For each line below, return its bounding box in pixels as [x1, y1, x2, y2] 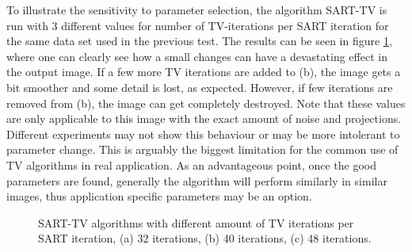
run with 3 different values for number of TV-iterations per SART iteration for [6, 17, 389, 33]
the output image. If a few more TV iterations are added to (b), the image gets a [6, 63, 401, 80]
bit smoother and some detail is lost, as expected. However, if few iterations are [6, 78, 393, 95]
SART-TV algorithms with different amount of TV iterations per [38, 214, 354, 231]
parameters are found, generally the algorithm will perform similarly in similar [6, 172, 387, 189]
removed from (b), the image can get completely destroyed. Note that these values [6, 94, 406, 111]
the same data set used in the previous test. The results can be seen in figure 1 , [6, 32, 392, 49]
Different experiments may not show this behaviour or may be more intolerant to [6, 125, 400, 142]
